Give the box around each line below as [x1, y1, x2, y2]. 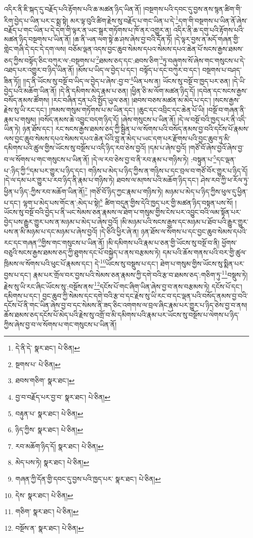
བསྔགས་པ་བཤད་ [202, 64, 242, 74]
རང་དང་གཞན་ [4, 237, 38, 247]
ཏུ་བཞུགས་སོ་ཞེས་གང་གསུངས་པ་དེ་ [163, 55, 246, 65]
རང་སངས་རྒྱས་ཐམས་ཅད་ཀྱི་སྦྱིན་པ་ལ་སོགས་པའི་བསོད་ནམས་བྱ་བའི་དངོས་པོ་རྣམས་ [55, 124, 249, 134]
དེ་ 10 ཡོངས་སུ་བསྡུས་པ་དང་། [94, 257, 158, 268]
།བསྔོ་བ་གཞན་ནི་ [207, 104, 246, 114]
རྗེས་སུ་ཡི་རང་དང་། [4, 104, 47, 114]
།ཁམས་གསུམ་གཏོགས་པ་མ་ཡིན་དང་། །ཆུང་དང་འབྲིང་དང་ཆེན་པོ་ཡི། [49, 104, 205, 114]
